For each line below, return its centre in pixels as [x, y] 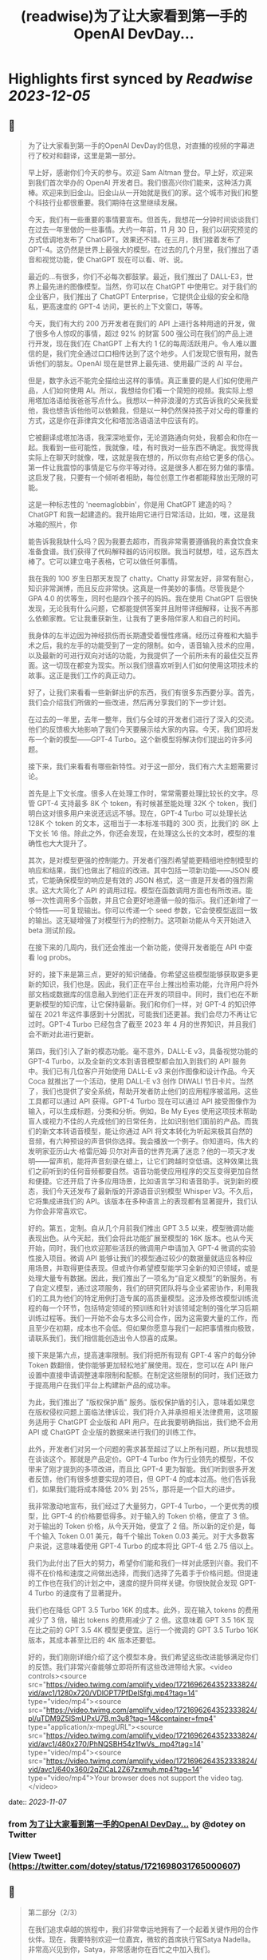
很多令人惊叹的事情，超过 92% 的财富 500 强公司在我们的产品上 [140, 333]
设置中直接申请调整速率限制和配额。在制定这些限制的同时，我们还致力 [143, 1375]
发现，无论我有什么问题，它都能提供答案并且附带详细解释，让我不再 [139, 608]
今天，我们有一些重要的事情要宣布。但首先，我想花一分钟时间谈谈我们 [143, 220]
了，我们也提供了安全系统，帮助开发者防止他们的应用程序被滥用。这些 [143, 1091]
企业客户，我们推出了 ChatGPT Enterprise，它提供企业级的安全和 [135, 296]
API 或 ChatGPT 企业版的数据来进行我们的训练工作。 [114, 1432]
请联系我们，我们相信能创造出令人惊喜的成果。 [104, 1338]
